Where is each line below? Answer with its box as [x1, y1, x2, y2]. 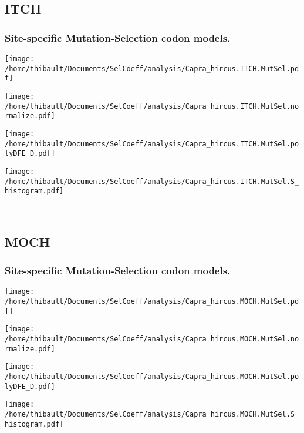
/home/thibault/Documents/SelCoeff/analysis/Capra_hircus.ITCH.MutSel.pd [5, 64, 299, 73]
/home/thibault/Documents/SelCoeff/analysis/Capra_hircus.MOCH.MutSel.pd [5, 297, 299, 306]
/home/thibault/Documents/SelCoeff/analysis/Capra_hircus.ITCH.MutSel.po [5, 139, 299, 148]
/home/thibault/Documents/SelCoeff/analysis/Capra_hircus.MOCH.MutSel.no [5, 335, 299, 344]
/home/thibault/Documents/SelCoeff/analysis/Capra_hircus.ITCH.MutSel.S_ [5, 177, 299, 186]
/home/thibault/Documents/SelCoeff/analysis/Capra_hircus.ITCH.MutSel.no [5, 102, 299, 110]
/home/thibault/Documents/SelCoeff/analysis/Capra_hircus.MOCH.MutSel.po [5, 372, 299, 381]
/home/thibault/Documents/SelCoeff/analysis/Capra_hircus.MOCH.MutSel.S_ [5, 410, 299, 419]
